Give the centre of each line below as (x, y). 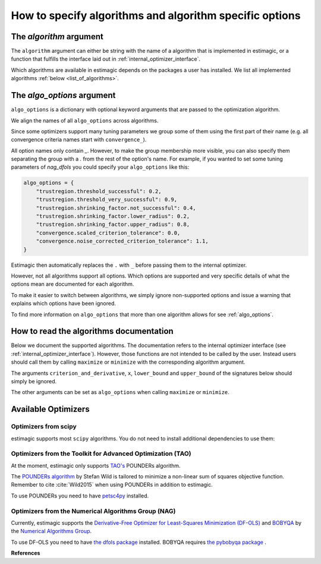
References (26, 553)
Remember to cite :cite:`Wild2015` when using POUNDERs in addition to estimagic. (112, 485)
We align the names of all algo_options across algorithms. (85, 120)
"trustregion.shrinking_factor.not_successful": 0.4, (116, 208)
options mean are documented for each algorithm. (73, 284)
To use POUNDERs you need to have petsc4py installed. (80, 496)
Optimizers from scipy (44, 427)
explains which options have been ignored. (63, 304)
